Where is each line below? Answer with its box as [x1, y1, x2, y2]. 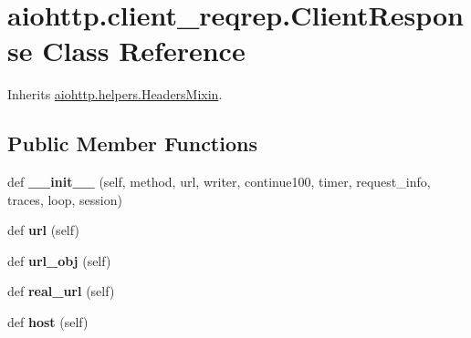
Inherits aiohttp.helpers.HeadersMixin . [7, 85, 223, 104]
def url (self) [7, 220, 79, 240]
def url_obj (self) [7, 251, 111, 270]
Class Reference [42, 32, 246, 69]
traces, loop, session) [7, 189, 122, 209]
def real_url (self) [7, 282, 115, 301]
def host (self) [7, 312, 89, 332]
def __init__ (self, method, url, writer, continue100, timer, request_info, [7, 172, 431, 191]
